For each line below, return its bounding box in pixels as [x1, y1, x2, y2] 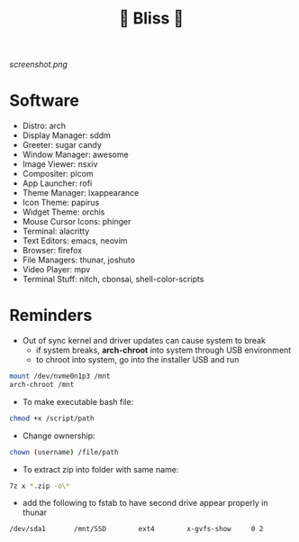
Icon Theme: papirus [22, 198, 100, 208]
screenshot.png [9, 59, 68, 70]
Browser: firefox [22, 245, 83, 256]
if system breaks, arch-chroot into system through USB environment [35, 344, 292, 355]
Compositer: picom [22, 169, 94, 179]
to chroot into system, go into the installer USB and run [35, 354, 240, 365]
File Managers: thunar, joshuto [22, 254, 136, 265]
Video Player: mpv [22, 264, 91, 275]
